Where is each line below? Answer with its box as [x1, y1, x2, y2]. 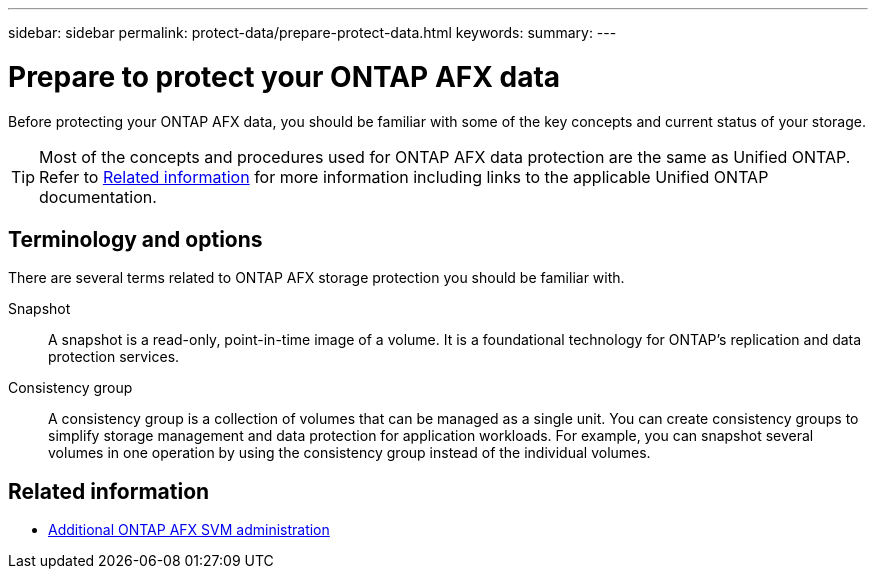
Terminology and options [8, 226, 263, 252]
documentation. [39, 186, 157, 207]
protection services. [48, 348, 180, 366]
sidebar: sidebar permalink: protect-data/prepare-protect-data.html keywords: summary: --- [8, 24, 617, 41]
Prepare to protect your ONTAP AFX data [8, 59, 561, 94]
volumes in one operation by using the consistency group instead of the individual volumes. [48, 444, 651, 462]
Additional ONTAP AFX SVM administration [48, 521, 330, 539]
